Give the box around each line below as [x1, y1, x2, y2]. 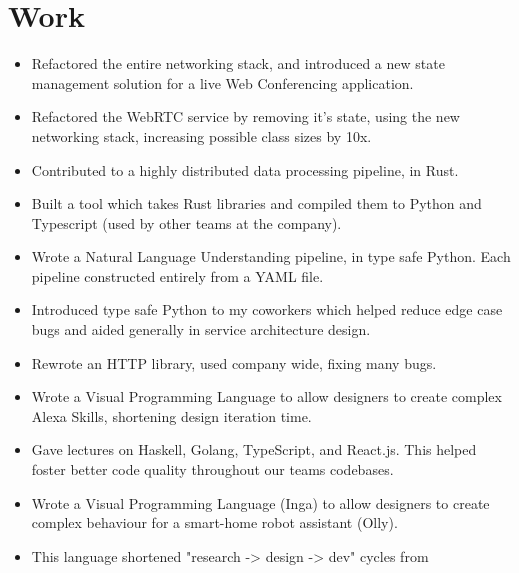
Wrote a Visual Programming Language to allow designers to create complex [31, 386, 502, 407]
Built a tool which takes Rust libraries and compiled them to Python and [31, 193, 482, 214]
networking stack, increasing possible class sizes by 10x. [31, 125, 372, 146]
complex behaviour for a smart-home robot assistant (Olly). [31, 512, 398, 533]
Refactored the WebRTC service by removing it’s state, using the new [31, 106, 460, 127]
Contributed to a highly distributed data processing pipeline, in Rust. [31, 159, 459, 180]
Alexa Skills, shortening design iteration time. [31, 405, 312, 426]
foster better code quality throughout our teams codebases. [31, 459, 394, 480]
